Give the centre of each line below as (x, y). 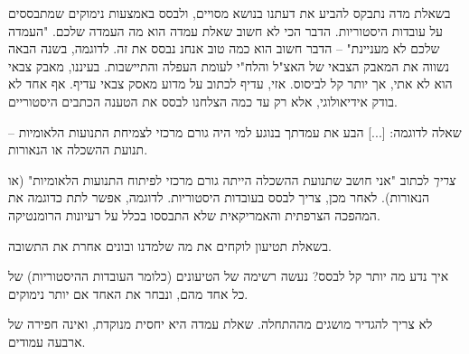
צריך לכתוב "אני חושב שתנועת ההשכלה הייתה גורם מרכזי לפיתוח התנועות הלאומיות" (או (232, 179)
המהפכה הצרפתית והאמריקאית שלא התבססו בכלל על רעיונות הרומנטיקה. (194, 214)
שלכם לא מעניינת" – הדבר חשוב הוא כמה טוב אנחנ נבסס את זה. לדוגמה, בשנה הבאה (224, 48)
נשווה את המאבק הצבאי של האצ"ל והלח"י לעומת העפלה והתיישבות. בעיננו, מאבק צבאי (229, 65)
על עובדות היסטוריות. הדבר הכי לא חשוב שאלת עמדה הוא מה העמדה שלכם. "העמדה (226, 30)
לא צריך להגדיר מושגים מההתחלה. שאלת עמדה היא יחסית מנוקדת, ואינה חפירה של (220, 324)
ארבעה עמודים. (47, 341)
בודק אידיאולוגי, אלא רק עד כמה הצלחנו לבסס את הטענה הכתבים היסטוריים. (203, 101)
